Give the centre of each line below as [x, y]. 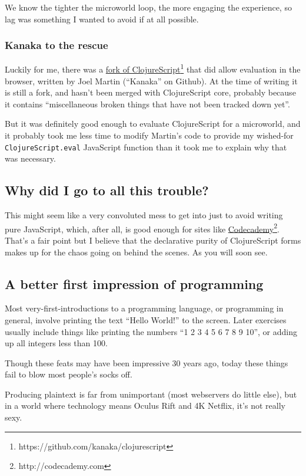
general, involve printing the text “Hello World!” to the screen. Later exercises [146, 319]
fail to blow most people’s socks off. [69, 374]
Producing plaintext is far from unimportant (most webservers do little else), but [151, 394]
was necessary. [30, 158]
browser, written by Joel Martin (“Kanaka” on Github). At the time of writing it [151, 81]
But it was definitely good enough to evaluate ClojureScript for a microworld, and [153, 124]
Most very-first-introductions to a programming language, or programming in [144, 308]
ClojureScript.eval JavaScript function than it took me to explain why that [146, 147]
